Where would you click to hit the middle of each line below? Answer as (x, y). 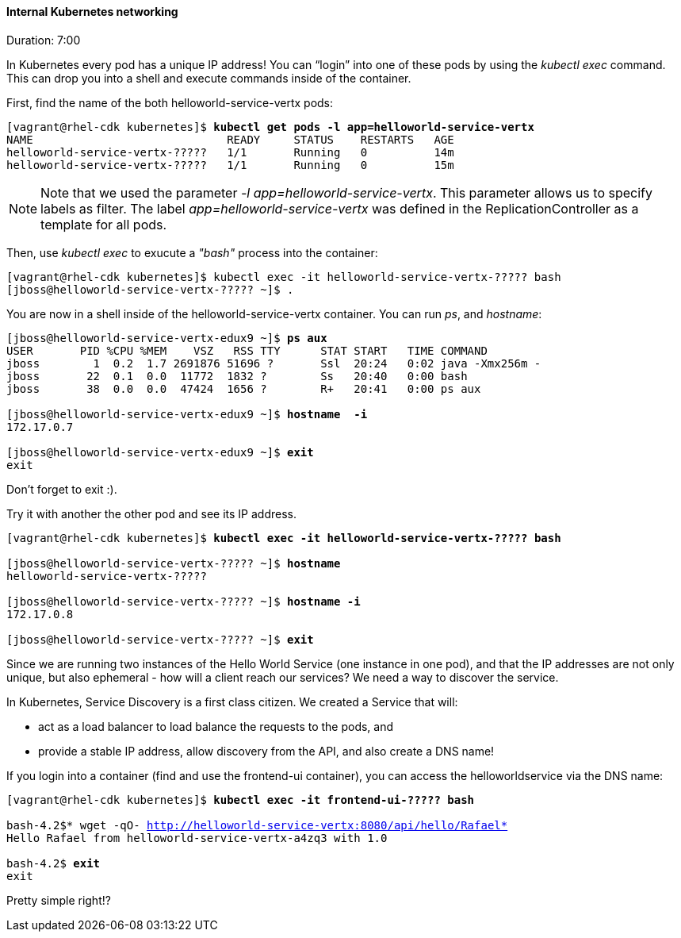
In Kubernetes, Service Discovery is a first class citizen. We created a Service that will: (232, 702)
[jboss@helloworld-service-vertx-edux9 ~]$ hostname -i (187, 414)
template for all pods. (104, 224)
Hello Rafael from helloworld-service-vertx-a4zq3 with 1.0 (197, 838)
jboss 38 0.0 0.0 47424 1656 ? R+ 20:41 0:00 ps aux (244, 388)
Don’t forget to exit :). (62, 489)
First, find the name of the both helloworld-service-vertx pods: (170, 102)
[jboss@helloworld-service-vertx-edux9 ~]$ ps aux (167, 338)
